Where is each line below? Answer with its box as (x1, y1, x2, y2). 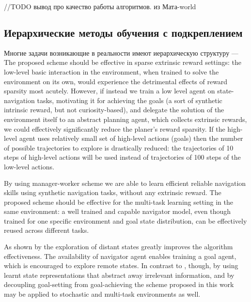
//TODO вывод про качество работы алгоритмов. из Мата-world (4, 1, 196, 11)
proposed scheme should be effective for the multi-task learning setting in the (4, 196, 233, 207)
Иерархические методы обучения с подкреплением (4, 25, 243, 40)
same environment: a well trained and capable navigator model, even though (4, 206, 231, 216)
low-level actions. (4, 161, 54, 171)
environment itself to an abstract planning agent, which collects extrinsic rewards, (4, 114, 247, 124)
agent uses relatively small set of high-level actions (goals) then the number (19, 133, 243, 143)
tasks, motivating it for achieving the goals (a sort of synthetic (37, 95, 222, 105)
